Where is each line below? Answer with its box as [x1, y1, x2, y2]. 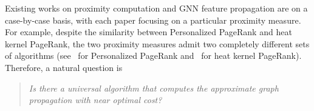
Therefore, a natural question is [5, 61, 123, 73]
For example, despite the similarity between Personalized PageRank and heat [5, 25, 292, 38]
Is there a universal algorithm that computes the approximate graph [29, 81, 279, 94]
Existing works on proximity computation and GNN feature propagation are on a [5, 2, 308, 14]
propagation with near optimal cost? [29, 93, 162, 106]
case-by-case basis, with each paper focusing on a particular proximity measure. [5, 13, 301, 26]
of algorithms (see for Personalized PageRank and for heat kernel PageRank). [5, 49, 302, 62]
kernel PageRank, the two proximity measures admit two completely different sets [5, 37, 310, 50]
